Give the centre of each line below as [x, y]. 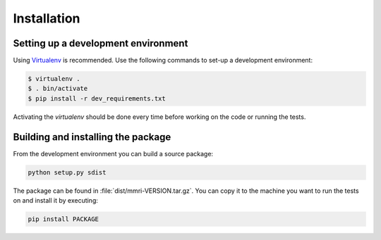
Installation [47, 18]
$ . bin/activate [58, 89]
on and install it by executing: [56, 201]
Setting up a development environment [101, 43]
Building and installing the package [92, 137]
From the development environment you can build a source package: [113, 153]
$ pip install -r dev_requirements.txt [97, 98]
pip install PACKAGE [63, 219]
